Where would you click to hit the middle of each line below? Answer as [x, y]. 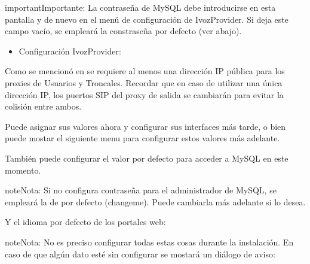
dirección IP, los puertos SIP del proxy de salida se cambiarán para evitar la [144, 94]
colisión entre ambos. [43, 106]
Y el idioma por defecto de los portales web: [85, 222]
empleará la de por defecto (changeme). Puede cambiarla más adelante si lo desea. [155, 201]
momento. [23, 170]
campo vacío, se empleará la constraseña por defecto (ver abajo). [123, 31]
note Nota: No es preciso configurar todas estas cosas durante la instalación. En [149, 242]
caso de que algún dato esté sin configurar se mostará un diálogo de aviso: [140, 254]
